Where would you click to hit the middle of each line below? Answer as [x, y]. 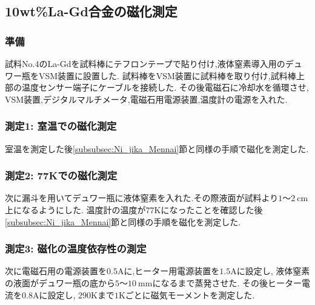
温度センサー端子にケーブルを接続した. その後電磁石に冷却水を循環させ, [165, 87]
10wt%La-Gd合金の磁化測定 [91, 11]
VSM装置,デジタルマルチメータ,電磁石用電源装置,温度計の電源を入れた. [146, 99]
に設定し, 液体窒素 [273, 271]
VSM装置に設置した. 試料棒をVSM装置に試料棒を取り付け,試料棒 [167, 75]
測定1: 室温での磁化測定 [61, 126]
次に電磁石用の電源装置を [56, 271]
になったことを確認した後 [212, 210]
